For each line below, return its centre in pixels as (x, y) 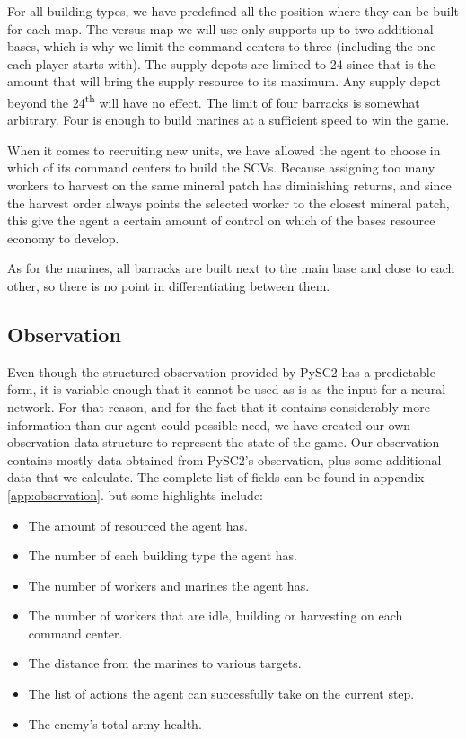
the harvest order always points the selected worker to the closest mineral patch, (229, 202)
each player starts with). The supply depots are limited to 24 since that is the (221, 63)
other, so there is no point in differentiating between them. (169, 285)
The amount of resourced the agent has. (138, 525)
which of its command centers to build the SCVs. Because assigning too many (221, 167)
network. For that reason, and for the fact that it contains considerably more (219, 406)
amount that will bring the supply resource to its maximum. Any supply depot (224, 81)
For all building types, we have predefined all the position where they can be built (233, 11)
